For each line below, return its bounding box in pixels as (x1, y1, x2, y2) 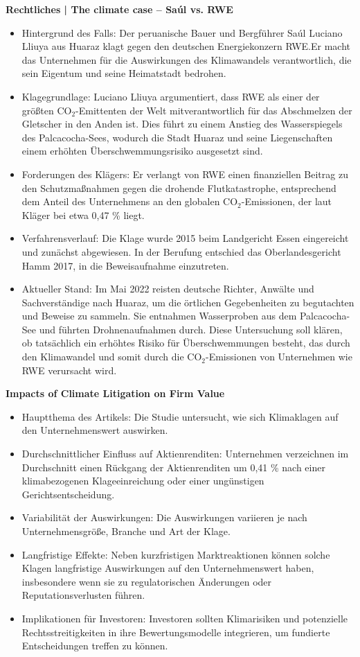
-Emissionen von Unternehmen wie (206, 349, 352, 364)
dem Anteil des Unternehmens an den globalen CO (21, 194, 238, 209)
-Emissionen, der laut (241, 194, 332, 209)
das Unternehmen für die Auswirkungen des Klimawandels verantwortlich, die (21, 52, 352, 67)
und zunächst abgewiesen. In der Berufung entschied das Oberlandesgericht (21, 244, 341, 259)
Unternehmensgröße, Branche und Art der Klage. (21, 524, 231, 538)
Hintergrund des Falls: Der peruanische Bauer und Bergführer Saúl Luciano (21, 25, 343, 40)
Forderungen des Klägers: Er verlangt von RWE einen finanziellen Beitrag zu (21, 166, 348, 181)
